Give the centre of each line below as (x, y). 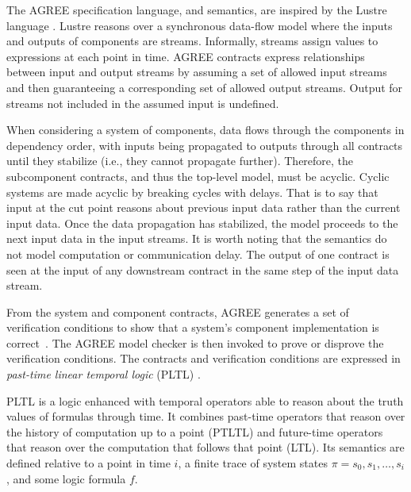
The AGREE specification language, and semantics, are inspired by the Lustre (197, 10)
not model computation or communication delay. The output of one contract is (198, 254)
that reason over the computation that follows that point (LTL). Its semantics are (205, 447)
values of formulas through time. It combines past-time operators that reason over (206, 416)
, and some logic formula (66, 478)
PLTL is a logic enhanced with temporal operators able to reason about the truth (205, 400)
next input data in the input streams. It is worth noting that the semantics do (197, 238)
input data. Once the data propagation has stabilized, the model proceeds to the (202, 223)
